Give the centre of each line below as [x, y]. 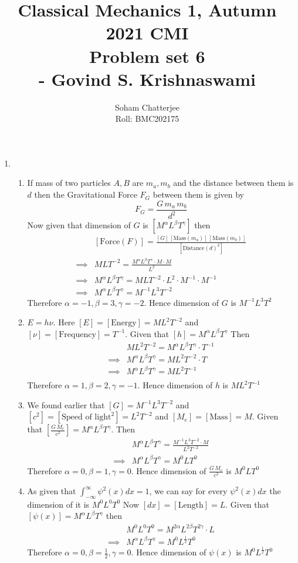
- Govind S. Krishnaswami [147, 79]
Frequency [77, 334]
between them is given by [198, 194]
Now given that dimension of [79, 225]
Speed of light [86, 417]
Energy [124, 323]
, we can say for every [188, 491]
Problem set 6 [147, 56]
